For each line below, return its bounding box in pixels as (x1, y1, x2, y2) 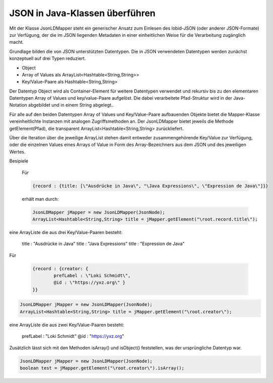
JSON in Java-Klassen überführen (9, 8, 156, 19)
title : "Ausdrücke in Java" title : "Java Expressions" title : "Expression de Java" (22, 241, 185, 247)
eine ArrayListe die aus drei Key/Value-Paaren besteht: (9, 229, 123, 235)
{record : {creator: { (32, 266, 88, 271)
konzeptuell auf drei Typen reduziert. (9, 55, 86, 61)
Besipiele (9, 158, 29, 164)
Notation (9, 102, 28, 108)
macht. (9, 39, 24, 45)
